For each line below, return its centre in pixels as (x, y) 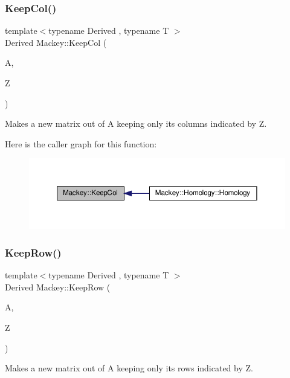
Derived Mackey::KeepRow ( (58, 287)
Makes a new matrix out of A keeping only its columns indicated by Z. (136, 123)
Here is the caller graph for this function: (81, 143)
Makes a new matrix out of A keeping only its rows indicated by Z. (129, 368)
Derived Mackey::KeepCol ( (56, 42)
